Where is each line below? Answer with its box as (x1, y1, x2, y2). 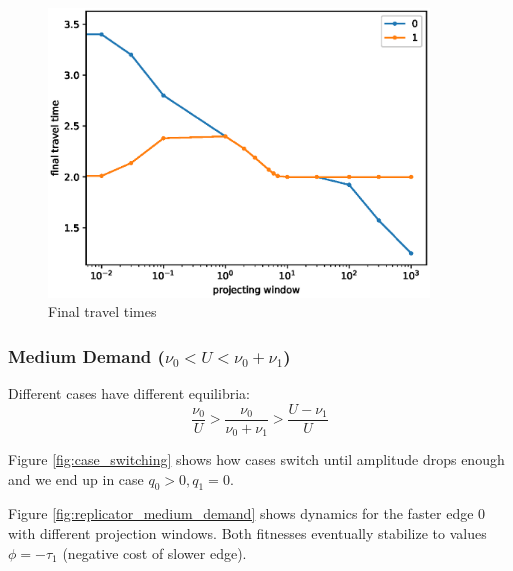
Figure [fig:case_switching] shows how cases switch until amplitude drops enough (8, 449, 505, 470)
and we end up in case (8, 468, 144, 489)
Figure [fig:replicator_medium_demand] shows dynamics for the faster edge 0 (8, 503, 486, 524)
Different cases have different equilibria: (8, 382, 250, 403)
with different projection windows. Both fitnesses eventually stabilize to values (8, 523, 487, 544)
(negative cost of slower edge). (62, 542, 247, 563)
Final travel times (48, 301, 157, 322)
